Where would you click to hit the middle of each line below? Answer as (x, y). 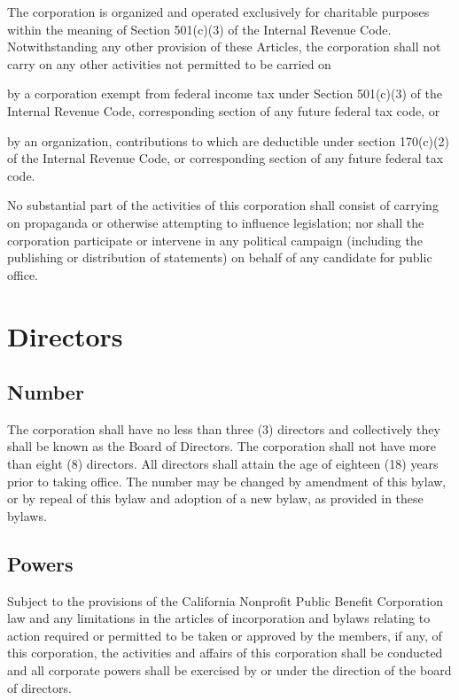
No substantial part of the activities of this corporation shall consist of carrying (223, 205)
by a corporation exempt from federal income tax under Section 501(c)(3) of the (225, 93)
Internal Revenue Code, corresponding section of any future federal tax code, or (224, 110)
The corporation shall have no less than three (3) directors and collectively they (224, 428)
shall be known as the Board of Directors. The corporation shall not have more (222, 446)
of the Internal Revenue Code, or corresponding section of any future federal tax (226, 158)
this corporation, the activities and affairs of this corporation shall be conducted (225, 653)
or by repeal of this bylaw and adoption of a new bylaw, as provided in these (215, 498)
